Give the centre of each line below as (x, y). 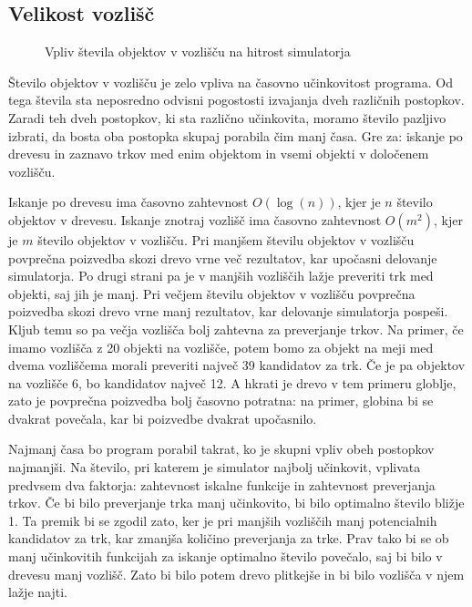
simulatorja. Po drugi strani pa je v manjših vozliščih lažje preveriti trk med (221, 276)
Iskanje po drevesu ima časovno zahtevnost (128, 202)
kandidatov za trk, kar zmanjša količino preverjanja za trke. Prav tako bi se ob (229, 538)
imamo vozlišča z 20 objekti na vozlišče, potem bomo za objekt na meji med (221, 347)
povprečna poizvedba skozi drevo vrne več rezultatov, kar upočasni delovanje (223, 257)
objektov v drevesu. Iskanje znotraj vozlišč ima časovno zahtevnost (195, 219)
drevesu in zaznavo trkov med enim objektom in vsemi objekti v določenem (219, 154)
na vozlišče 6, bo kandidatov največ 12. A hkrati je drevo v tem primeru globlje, (232, 382)
